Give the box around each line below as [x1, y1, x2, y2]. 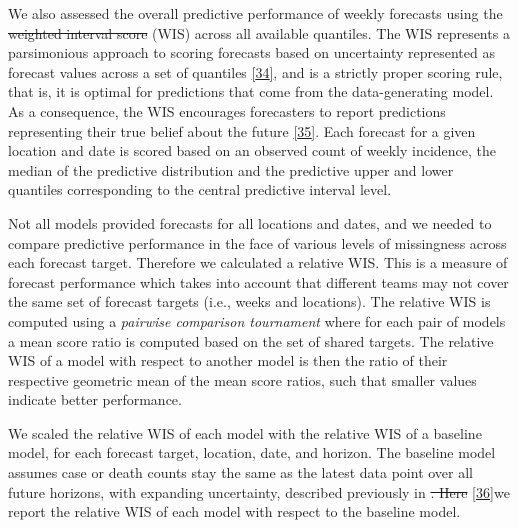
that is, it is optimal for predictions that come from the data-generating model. [8, 81, 494, 102]
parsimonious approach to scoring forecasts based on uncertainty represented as [8, 42, 495, 63]
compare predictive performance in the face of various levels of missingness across [8, 232, 507, 253]
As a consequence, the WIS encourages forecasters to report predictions [8, 100, 446, 121]
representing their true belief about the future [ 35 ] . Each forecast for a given [8, 120, 476, 141]
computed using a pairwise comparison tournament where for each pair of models [8, 310, 506, 331]
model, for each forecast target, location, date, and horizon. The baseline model [8, 442, 496, 463]
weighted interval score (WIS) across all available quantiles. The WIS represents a [8, 22, 510, 43]
